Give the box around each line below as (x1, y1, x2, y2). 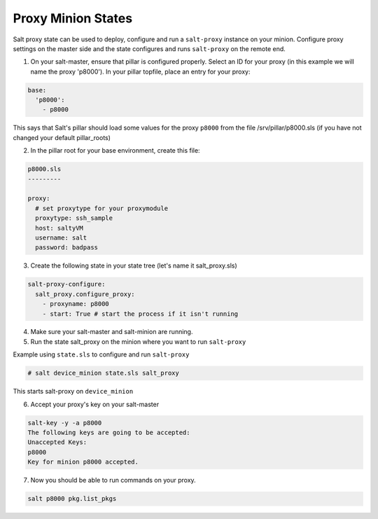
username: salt (35, 233, 87, 242)
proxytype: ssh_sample (35, 214, 113, 222)
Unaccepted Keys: (27, 438, 87, 446)
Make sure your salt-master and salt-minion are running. (30, 328, 193, 336)
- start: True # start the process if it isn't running (42, 310, 239, 318)
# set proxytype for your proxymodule (35, 204, 168, 212)
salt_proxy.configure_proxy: (35, 290, 136, 298)
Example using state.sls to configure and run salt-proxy (13, 350, 190, 359)
